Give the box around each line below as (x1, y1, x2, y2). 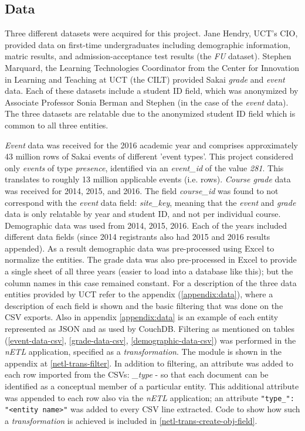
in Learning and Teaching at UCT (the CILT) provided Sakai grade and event (5, 73, 285, 85)
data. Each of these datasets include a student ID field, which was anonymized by (5, 84, 299, 97)
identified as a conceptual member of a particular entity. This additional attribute (5, 380, 299, 392)
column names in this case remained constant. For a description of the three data (5, 276, 297, 289)
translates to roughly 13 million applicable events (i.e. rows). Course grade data (5, 173, 291, 185)
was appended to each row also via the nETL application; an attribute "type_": (5, 391, 294, 403)
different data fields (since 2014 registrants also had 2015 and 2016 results (5, 230, 270, 243)
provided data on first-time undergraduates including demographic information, (5, 38, 290, 50)
